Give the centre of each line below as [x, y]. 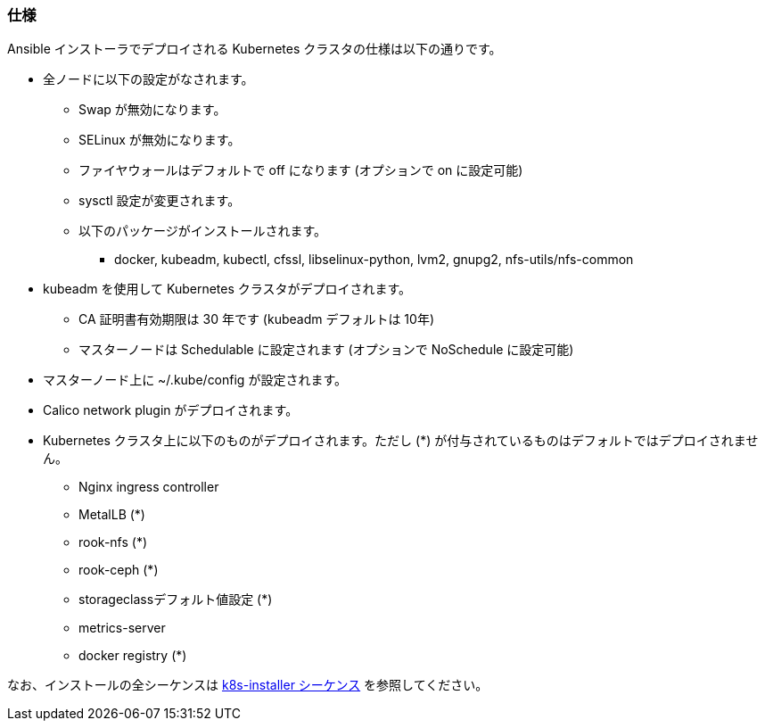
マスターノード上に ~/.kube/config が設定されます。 [195, 380]
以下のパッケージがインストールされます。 [203, 231]
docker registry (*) [133, 656]
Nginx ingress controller [149, 487]
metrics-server [122, 628]
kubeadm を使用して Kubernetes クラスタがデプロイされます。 [227, 289]
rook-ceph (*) [119, 570]
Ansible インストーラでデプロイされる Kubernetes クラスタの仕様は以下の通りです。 [255, 49]
